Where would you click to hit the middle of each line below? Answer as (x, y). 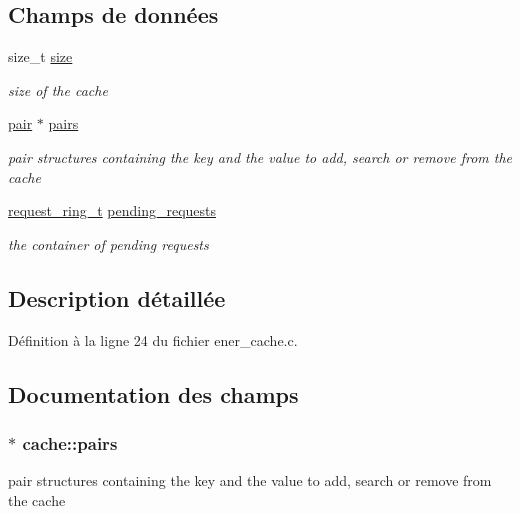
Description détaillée (117, 297)
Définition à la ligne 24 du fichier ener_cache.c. (153, 339)
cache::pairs (70, 442)
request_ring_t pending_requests (112, 210)
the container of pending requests (108, 243)
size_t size (40, 56)
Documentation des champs (153, 393)
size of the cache (58, 89)
